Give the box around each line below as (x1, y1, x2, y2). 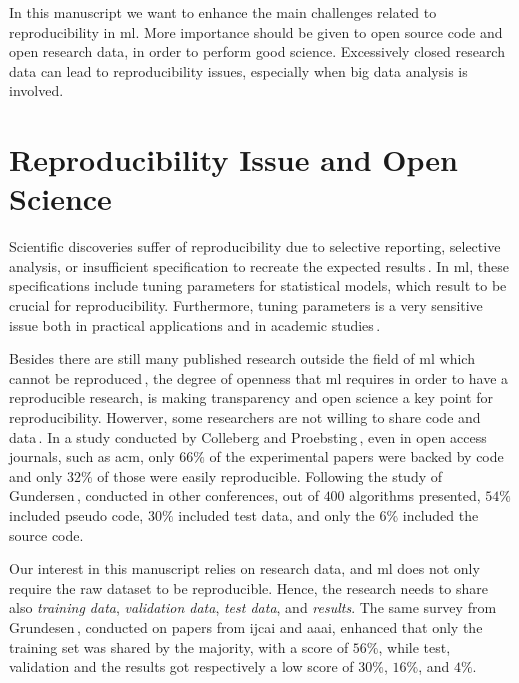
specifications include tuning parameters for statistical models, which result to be (9, 275, 507, 296)
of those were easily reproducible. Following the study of (97, 465, 443, 486)
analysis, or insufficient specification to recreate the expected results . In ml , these (9, 255, 509, 276)
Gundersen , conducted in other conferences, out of (9, 485, 319, 506)
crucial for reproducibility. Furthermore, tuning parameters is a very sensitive (9, 295, 483, 316)
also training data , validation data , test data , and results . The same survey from (9, 597, 497, 618)
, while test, (378, 636, 451, 657)
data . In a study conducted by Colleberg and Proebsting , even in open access (9, 426, 487, 447)
